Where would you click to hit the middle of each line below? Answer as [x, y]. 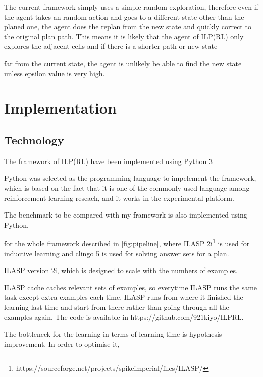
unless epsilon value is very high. [55, 73]
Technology [34, 140]
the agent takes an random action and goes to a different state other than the [124, 16]
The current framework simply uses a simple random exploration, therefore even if [131, 7]
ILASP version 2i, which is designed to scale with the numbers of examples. [121, 270]
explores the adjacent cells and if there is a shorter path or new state [111, 46]
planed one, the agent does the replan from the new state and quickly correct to [128, 26]
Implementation [60, 108]
